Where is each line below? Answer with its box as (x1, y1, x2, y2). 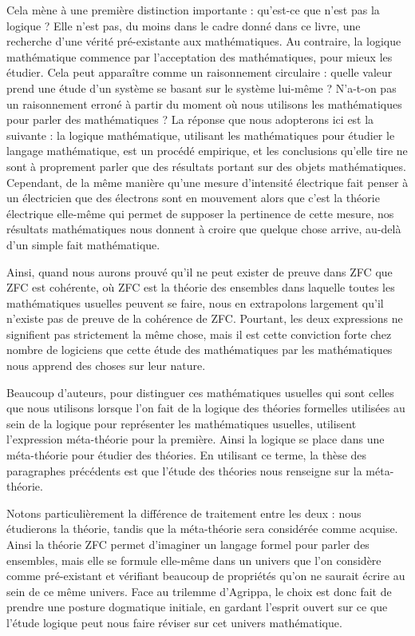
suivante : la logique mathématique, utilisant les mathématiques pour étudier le (6, 126, 395, 143)
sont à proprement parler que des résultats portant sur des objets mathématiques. (6, 157, 406, 174)
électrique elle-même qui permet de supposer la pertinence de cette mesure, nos (6, 205, 394, 221)
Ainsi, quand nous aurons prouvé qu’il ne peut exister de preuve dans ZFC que (6, 263, 393, 280)
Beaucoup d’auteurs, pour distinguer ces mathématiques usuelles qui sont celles (6, 384, 394, 400)
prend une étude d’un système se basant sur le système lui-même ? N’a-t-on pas (6, 79, 397, 96)
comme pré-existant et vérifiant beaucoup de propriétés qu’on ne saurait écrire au (6, 567, 405, 584)
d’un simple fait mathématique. (6, 236, 160, 252)
